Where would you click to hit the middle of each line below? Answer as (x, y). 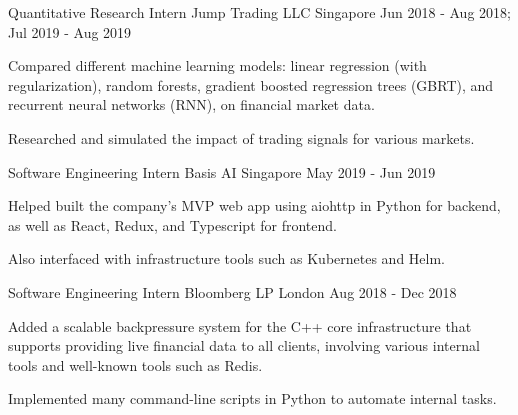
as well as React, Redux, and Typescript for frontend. (172, 224)
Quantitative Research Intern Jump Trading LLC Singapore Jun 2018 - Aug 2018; (259, 12)
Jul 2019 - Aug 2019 (70, 31)
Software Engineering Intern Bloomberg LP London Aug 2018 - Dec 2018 (232, 291)
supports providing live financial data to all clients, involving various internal (244, 345)
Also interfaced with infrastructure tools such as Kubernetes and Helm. (226, 258)
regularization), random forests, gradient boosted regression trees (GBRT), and (251, 84)
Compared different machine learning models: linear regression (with (217, 65)
